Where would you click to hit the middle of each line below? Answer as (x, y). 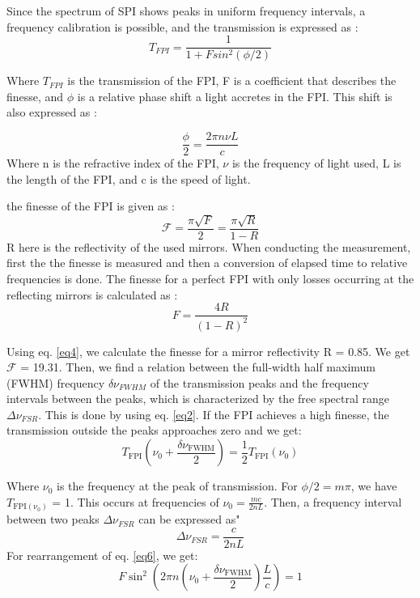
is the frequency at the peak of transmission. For (177, 486)
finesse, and (35, 96)
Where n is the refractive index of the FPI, (113, 163)
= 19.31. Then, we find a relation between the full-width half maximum (198, 367)
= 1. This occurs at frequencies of (136, 501)
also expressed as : (52, 112)
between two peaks (53, 519)
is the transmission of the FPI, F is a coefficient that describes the (232, 81)
